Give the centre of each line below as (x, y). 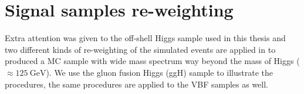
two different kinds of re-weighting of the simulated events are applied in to (140, 49)
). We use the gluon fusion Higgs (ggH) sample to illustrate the (159, 72)
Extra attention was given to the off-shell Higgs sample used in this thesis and (145, 38)
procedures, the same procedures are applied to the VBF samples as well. (136, 84)
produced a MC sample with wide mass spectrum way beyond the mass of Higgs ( (152, 61)
